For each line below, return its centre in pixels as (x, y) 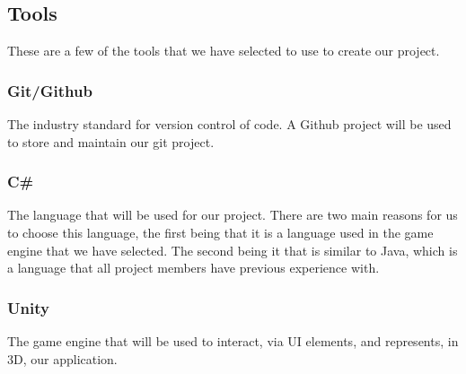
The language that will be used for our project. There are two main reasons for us (233, 215)
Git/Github (50, 90)
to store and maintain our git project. (111, 141)
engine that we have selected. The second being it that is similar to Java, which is (233, 250)
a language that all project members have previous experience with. (193, 268)
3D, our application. (62, 358)
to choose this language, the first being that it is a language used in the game (220, 233)
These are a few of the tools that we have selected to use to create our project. (224, 51)
